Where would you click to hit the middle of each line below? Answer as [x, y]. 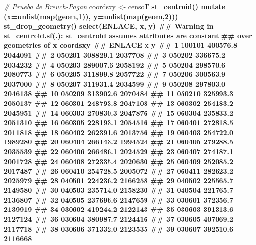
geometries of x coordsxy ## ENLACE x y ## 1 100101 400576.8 [121, 45]
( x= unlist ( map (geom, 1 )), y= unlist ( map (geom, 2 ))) [91, 16]
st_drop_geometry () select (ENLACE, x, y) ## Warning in [109, 26]
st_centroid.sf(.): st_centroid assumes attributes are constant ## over [128, 35]
